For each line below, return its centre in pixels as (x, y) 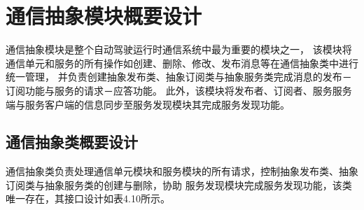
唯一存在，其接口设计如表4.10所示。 (88, 198)
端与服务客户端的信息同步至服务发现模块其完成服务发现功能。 (148, 104)
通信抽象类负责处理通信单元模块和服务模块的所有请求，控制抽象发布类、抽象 (182, 171)
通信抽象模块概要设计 (104, 16)
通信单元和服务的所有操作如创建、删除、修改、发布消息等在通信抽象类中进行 (182, 63)
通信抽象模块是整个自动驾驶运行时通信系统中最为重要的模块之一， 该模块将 (179, 49)
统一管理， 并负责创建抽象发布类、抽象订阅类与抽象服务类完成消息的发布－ (179, 77)
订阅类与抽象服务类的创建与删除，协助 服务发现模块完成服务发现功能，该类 (179, 184)
